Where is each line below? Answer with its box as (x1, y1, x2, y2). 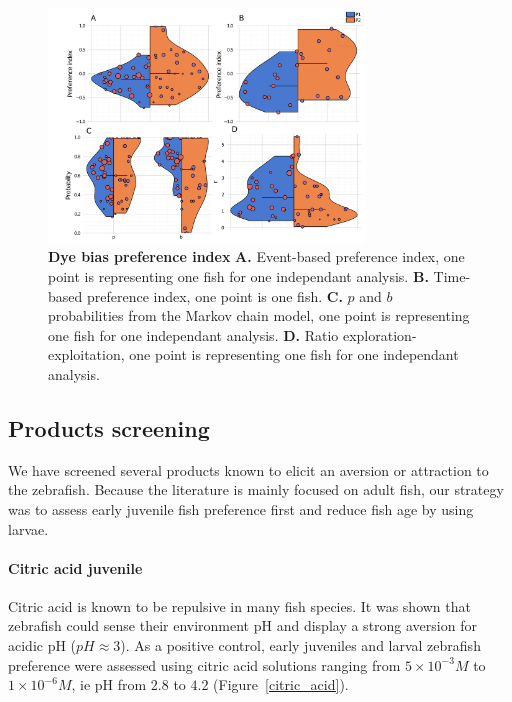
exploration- (342, 324, 417, 345)
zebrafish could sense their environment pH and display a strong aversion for (8, 615, 477, 636)
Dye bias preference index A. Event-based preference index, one (48, 246, 465, 267)
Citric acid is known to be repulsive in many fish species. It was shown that (8, 595, 471, 616)
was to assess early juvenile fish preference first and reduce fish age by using (8, 498, 474, 519)
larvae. (8, 518, 49, 539)
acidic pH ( (8, 635, 77, 656)
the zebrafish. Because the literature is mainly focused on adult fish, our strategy (8, 479, 504, 500)
